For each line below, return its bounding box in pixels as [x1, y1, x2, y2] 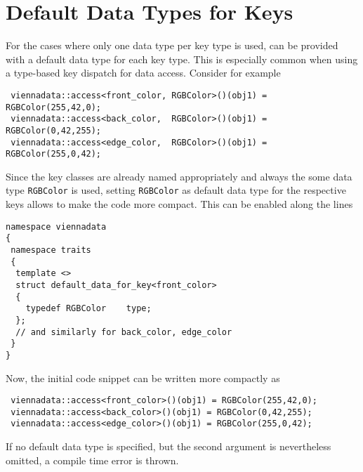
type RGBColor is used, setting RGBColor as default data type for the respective [6, 183, 346, 197]
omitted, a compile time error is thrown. [6, 452, 179, 467]
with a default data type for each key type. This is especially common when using [6, 51, 358, 66]
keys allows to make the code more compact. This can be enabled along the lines [6, 197, 353, 211]
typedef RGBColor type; [25, 303, 152, 314]
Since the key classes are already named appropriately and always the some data [6, 169, 352, 183]
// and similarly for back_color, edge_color [15, 327, 232, 337]
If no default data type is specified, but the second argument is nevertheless [6, 439, 331, 454]
